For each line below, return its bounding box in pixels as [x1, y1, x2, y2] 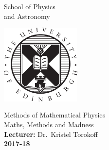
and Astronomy [4, 11, 50, 21]
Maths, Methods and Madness [4, 119, 94, 129]
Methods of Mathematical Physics [4, 110, 106, 120]
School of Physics [4, 1, 55, 11]
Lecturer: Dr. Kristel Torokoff [4, 129, 98, 139]
